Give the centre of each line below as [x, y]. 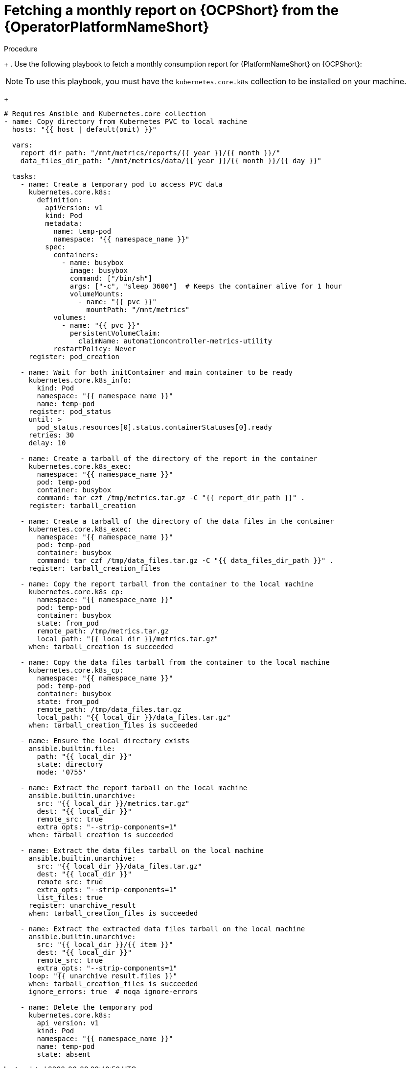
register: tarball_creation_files [95, 568]
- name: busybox [93, 262]
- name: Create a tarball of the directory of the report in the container [169, 458]
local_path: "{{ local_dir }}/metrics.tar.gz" [128, 639]
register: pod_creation [74, 356]
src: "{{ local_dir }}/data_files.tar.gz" [119, 866]
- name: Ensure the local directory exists [105, 740]
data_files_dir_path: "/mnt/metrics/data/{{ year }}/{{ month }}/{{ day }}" [171, 160]
